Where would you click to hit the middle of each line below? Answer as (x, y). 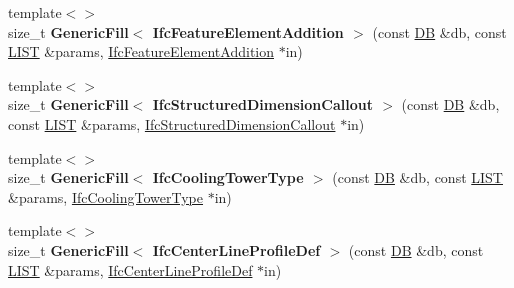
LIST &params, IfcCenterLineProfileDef (130, 269)
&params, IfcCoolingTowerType (106, 196)
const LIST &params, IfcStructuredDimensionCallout (172, 123)
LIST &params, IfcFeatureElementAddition (141, 51)
